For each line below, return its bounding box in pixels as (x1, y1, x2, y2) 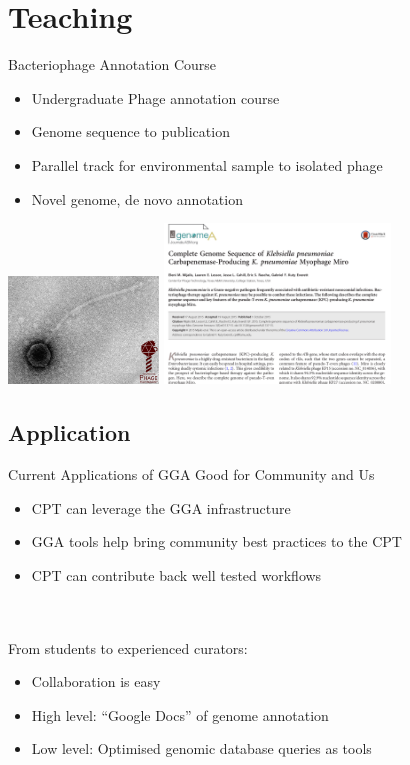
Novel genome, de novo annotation (31, 188, 243, 209)
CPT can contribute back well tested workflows (31, 564, 322, 585)
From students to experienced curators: (8, 637, 248, 658)
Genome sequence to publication (31, 121, 230, 142)
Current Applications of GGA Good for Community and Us (8, 464, 375, 485)
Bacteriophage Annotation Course (8, 54, 217, 75)
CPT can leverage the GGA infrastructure (31, 497, 291, 518)
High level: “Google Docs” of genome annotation (31, 704, 329, 725)
